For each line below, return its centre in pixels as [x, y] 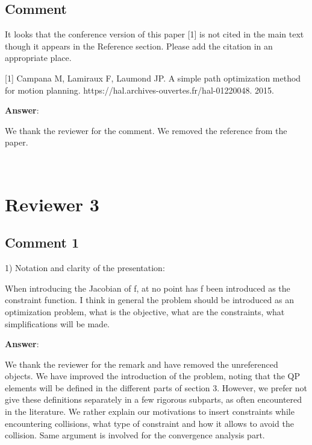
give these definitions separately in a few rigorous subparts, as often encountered [154, 399]
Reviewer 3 [52, 204]
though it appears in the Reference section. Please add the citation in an [139, 46]
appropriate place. [38, 58]
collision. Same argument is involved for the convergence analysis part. [135, 435]
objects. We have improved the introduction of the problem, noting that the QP [153, 376]
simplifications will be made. [57, 323]
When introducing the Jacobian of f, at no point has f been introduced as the [148, 288]
